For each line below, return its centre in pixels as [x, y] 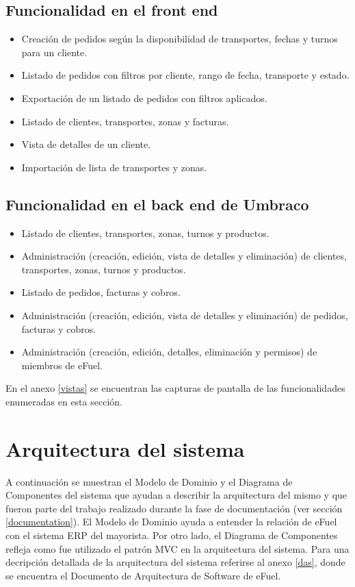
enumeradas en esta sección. [64, 401]
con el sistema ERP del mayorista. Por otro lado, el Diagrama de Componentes [172, 535]
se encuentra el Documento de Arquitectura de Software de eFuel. [143, 575]
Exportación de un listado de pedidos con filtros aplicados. [144, 98]
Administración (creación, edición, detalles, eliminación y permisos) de [169, 352]
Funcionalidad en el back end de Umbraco [157, 204]
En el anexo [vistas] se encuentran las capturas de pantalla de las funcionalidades [175, 388]
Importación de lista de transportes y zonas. [114, 167]
